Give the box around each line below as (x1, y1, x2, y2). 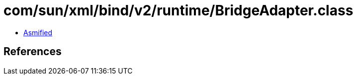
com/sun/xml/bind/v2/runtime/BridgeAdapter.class (3, 2, 354, 19)
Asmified (23, 28, 53, 37)
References (3, 45, 62, 58)
